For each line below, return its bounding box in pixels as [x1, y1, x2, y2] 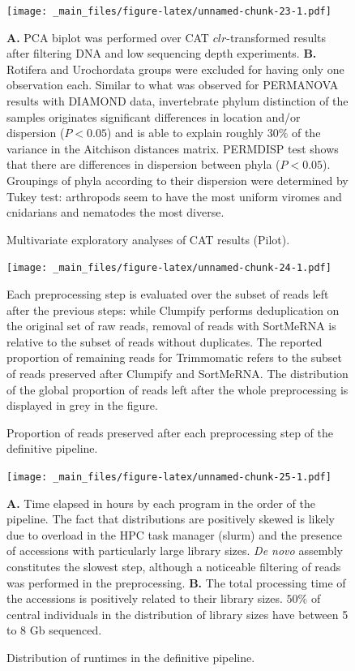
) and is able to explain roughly [106, 124, 263, 141]
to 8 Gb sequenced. [6, 622, 102, 639]
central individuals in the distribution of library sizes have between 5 [6, 605, 349, 622]
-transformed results [226, 28, 327, 45]
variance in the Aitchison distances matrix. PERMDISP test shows [6, 140, 339, 157]
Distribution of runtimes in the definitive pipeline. [6, 648, 255, 665]
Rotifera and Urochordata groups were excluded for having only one [6, 60, 344, 77]
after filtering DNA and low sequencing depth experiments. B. [6, 45, 317, 62]
